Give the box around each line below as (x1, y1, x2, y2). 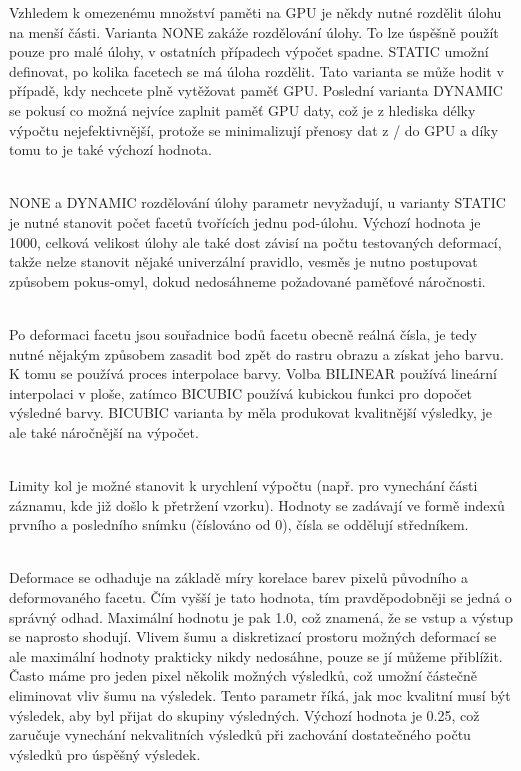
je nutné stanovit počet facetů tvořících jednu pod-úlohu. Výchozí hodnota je (9, 211, 481, 232)
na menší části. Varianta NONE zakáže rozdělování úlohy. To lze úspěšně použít (9, 21, 499, 42)
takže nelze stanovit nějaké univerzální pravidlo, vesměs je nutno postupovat (9, 251, 478, 272)
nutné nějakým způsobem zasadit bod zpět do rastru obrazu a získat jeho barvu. (9, 343, 504, 364)
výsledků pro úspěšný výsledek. (9, 743, 201, 764)
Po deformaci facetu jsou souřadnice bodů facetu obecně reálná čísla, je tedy (9, 323, 477, 344)
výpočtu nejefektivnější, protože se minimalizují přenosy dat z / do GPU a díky (9, 119, 499, 140)
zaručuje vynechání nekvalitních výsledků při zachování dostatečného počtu (9, 724, 471, 745)
